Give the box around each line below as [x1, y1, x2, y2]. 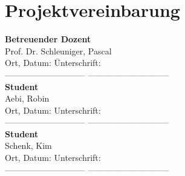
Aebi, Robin [5, 92, 50, 105]
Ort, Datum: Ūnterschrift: [5, 56, 101, 69]
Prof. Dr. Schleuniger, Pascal [5, 44, 112, 57]
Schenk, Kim [5, 139, 52, 152]
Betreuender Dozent [5, 33, 91, 45]
